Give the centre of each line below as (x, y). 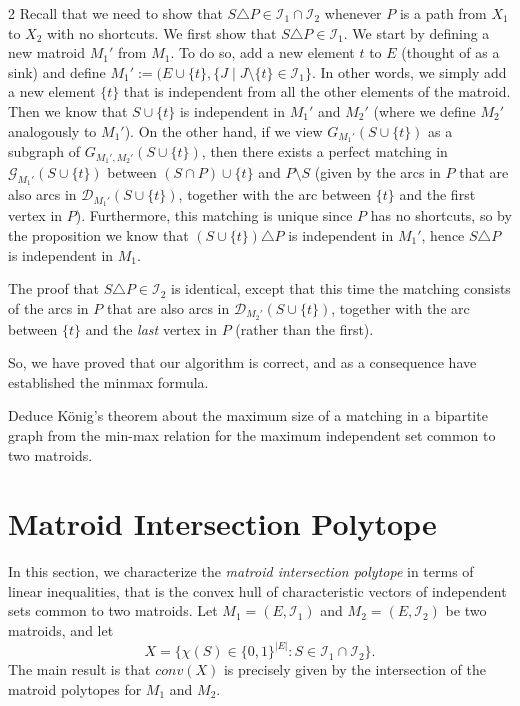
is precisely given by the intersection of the (354, 669)
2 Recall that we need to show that (115, 13)
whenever (353, 13)
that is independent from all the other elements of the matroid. (317, 91)
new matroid (47, 52)
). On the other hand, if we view (223, 130)
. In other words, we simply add (409, 71)
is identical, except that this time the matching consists (341, 288)
